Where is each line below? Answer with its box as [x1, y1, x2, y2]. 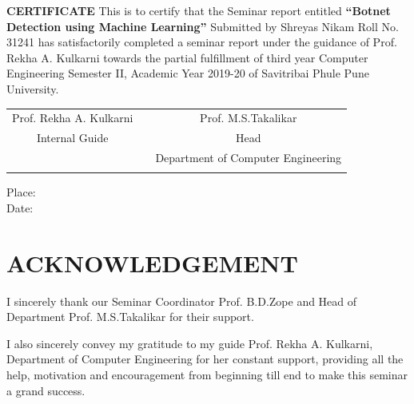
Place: [6, 184, 36, 200]
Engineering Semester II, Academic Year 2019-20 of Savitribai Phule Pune [6, 65, 369, 81]
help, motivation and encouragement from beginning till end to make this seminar [6, 366, 408, 383]
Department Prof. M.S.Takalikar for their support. [6, 308, 254, 325]
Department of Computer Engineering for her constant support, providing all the [6, 351, 404, 367]
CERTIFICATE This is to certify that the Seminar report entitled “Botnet [6, 2, 391, 18]
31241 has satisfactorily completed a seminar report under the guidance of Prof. [6, 34, 397, 50]
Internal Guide [36, 129, 109, 146]
